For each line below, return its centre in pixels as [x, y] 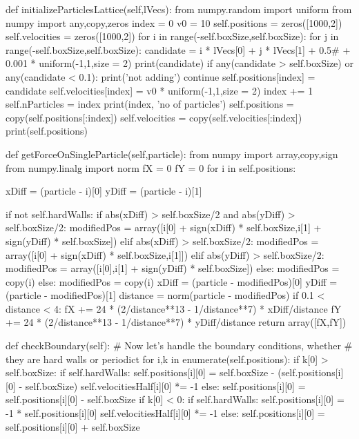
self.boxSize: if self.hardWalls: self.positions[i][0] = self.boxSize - [140, 372]
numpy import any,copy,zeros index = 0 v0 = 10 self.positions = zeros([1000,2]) [174, 22]
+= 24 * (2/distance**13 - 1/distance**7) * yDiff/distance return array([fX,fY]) [176, 322]
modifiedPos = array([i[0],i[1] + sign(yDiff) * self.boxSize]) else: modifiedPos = [173, 268]
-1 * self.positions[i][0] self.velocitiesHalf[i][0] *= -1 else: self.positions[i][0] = [165, 413]
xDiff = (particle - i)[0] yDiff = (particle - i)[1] [104, 191]
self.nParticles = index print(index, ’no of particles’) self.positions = [150, 104]
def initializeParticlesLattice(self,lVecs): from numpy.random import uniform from [179, 9]
